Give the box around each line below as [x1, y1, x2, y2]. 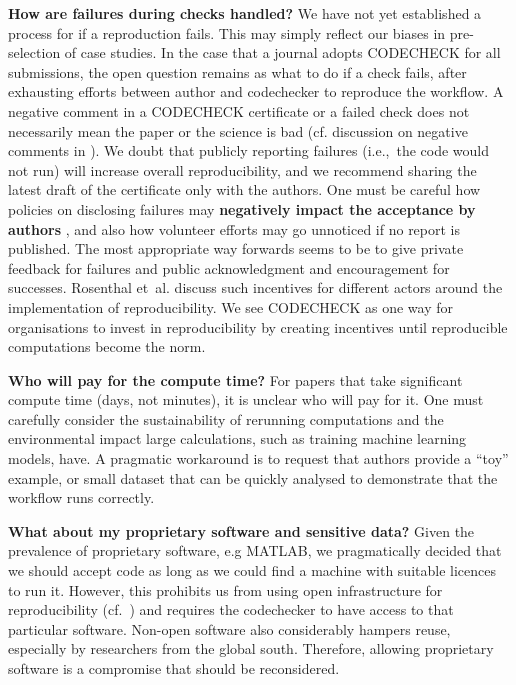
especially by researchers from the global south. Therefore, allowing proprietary [8, 638, 494, 659]
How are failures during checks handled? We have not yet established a [8, 3, 482, 23]
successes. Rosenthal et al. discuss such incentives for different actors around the [8, 277, 503, 298]
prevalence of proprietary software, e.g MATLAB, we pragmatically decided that [8, 540, 502, 561]
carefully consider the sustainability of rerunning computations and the [8, 408, 444, 429]
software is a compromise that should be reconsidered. [8, 658, 340, 678]
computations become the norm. [8, 336, 206, 357]
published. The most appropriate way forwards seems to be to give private [8, 238, 464, 259]
